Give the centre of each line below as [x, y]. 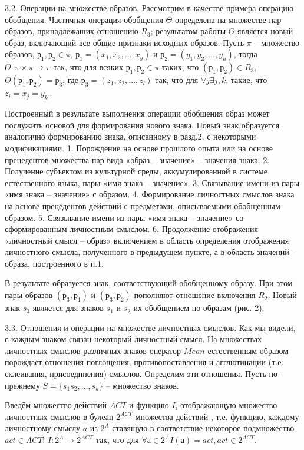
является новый [265, 31]
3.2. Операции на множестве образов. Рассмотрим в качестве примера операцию [149, 8]
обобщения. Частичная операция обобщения [84, 19]
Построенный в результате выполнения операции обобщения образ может [137, 113]
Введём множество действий [56, 405]
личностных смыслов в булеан [59, 416]
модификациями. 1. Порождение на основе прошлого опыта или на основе [139, 148]
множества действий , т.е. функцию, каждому [217, 416]
